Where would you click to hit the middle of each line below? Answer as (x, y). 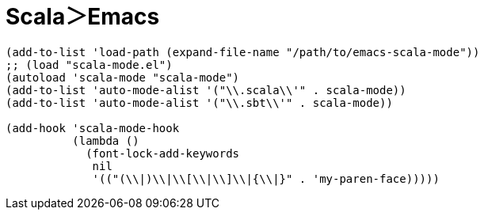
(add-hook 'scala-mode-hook (93, 128)
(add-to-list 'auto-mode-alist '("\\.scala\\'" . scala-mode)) (206, 90)
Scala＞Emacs (83, 17)
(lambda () (106, 140)
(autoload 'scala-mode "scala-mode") (123, 77)
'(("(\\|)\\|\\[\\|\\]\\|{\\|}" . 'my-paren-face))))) (266, 178)
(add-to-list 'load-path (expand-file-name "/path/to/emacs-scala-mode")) (243, 52)
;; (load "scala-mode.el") (89, 64)
